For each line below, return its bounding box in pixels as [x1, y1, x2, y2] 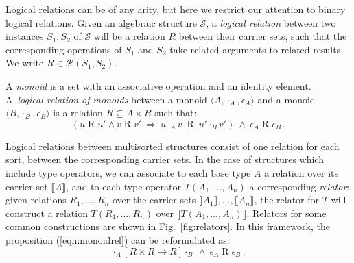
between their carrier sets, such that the [178, 29, 347, 43]
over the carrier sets [112, 192, 196, 207]
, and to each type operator [66, 179, 181, 193]
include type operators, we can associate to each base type [5, 165, 251, 179]
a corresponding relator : [249, 179, 350, 193]
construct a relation [5, 205, 88, 220]
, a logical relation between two [206, 15, 336, 29]
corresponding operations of [5, 42, 122, 56]
